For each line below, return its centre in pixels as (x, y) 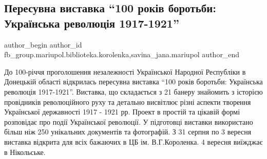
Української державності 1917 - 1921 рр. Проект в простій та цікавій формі (122, 112)
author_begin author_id (43, 44)
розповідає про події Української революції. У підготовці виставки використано (129, 121)
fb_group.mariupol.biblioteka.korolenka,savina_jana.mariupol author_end (122, 54)
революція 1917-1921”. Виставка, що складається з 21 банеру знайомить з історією (133, 91)
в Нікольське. (25, 152)
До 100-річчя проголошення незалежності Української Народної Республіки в (125, 71)
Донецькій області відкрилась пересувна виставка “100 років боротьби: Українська (133, 82)
